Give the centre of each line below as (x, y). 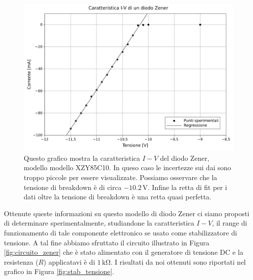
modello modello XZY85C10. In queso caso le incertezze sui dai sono (127, 167)
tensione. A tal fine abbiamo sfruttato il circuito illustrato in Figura (107, 242)
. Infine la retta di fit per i (188, 187)
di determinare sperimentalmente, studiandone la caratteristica (99, 223)
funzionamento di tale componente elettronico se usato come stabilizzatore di (121, 233)
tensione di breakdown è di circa (73, 187)
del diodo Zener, (185, 158)
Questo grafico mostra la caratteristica (82, 158)
